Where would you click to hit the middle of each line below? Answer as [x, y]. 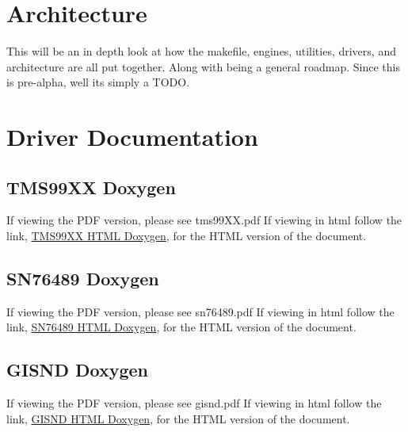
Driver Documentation [132, 137]
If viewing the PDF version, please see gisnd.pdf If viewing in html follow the [194, 403]
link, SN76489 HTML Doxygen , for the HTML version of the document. [181, 327]
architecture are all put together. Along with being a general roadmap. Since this [203, 66]
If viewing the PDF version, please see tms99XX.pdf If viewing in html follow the [204, 220]
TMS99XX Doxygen [91, 187]
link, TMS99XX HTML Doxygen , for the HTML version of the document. [187, 236]
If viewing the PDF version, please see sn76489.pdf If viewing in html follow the [200, 311]
